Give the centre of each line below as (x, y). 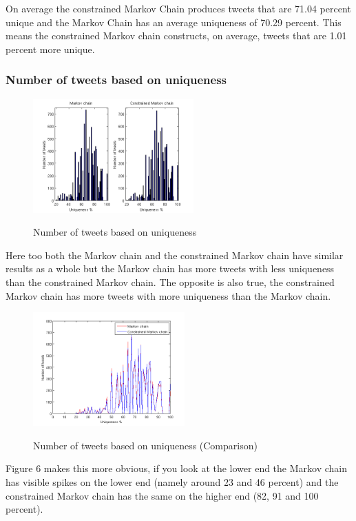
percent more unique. (50, 49)
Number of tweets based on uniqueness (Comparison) (145, 445)
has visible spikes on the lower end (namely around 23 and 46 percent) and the (172, 481)
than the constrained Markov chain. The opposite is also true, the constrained (170, 282)
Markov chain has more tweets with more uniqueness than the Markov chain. (168, 295)
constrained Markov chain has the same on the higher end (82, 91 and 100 (162, 495)
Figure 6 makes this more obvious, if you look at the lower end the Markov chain (177, 468)
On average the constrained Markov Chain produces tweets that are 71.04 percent (178, 8)
